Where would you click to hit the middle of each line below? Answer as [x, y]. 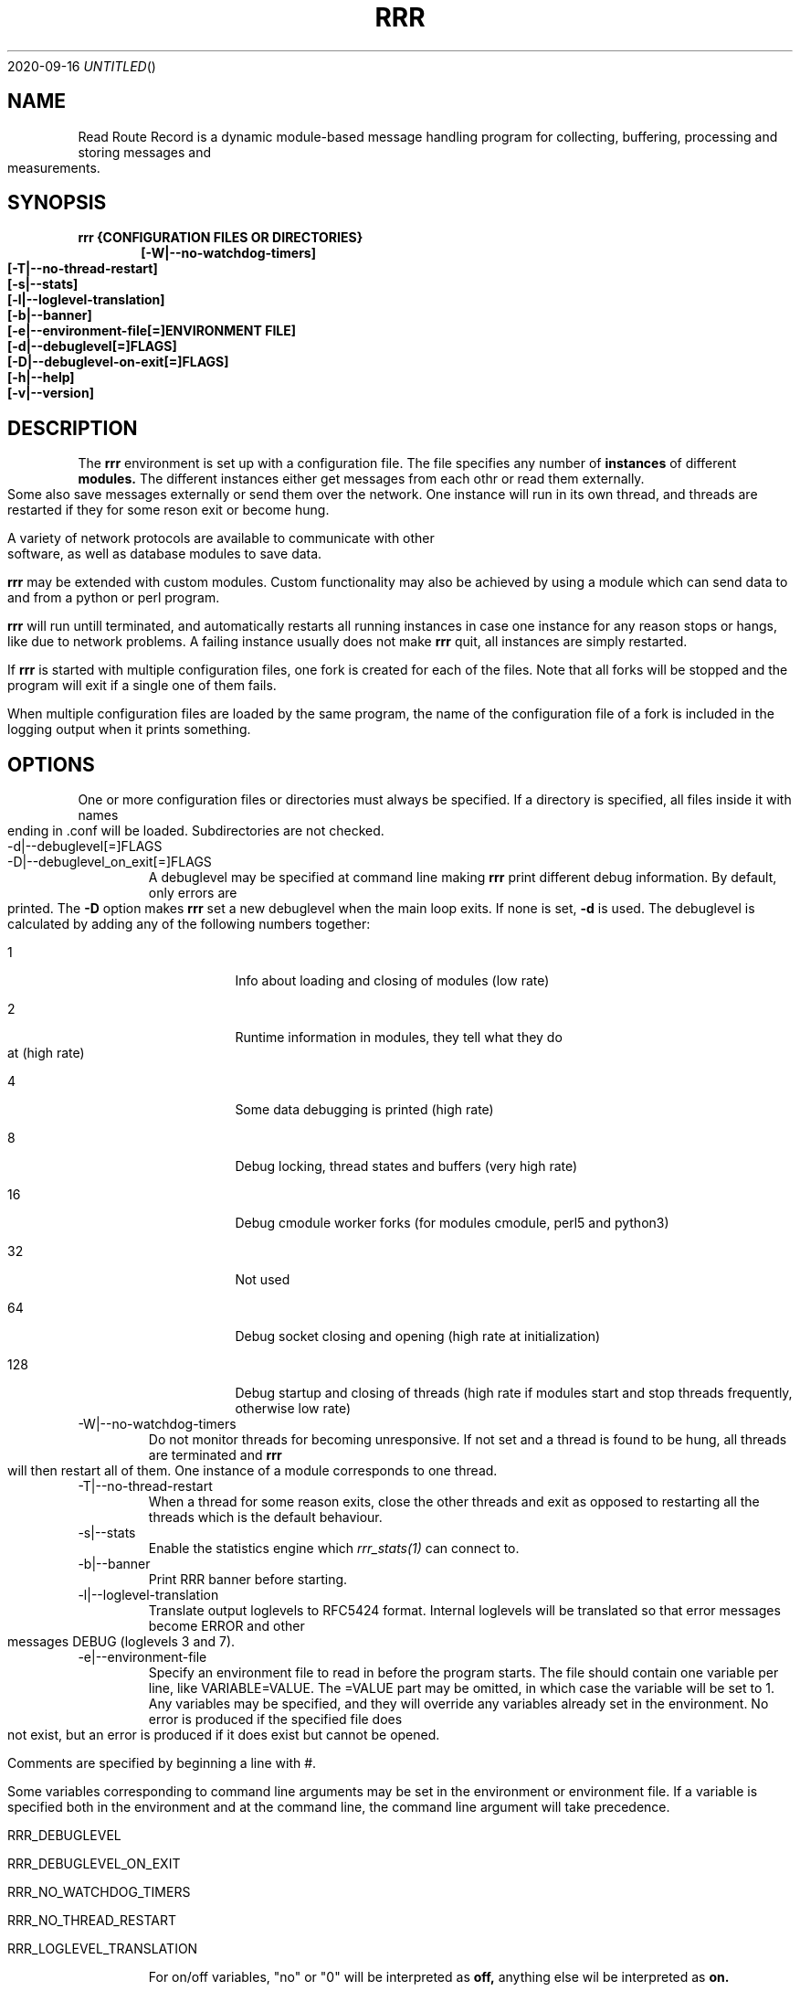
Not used [263, 1280]
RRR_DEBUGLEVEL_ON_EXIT [94, 1864]
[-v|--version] [51, 393]
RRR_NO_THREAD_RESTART [92, 1921]
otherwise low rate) [293, 1409]
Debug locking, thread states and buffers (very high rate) [406, 1166]
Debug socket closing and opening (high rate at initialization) [418, 1336]
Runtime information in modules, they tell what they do [399, 1038]
